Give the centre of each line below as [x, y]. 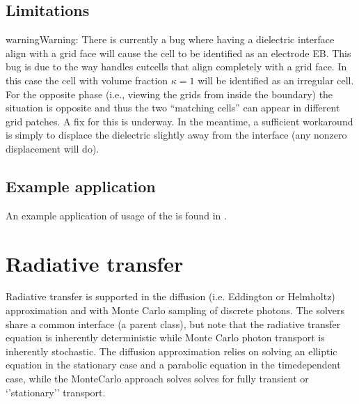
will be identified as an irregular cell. [276, 80]
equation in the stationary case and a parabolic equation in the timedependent [173, 365]
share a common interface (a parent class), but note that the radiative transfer [173, 324]
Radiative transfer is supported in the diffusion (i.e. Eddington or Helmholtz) [170, 296]
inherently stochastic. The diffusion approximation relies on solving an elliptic [171, 351]
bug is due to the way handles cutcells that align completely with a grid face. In [176, 67]
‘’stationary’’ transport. [56, 392]
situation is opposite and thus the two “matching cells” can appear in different [173, 108]
